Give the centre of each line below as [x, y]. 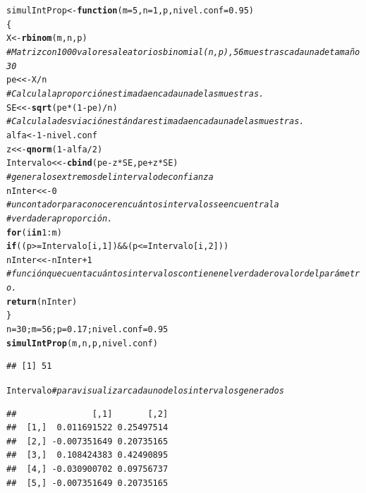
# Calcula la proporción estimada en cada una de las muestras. [135, 93]
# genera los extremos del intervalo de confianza [110, 177]
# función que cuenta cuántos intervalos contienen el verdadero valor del [163, 274]
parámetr [340, 274]
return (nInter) [42, 302]
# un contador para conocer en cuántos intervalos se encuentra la [143, 205]
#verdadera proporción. [60, 218]
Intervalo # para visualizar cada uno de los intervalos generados [145, 391]
